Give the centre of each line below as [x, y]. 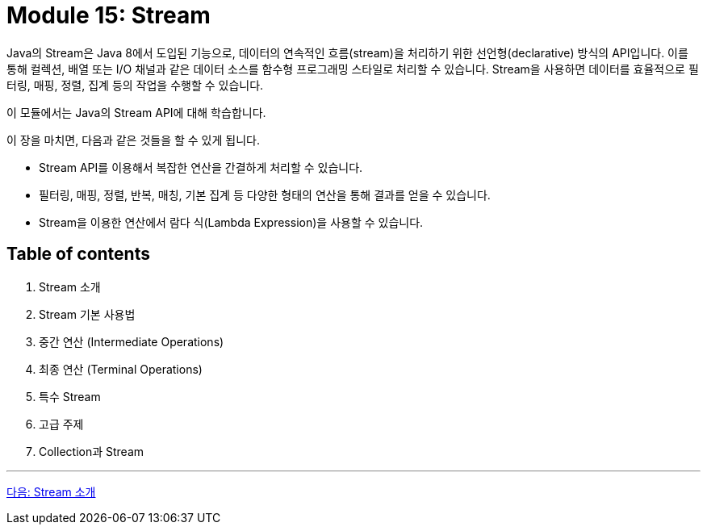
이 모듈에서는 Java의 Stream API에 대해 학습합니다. [136, 112]
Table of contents [78, 254]
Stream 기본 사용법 [87, 314]
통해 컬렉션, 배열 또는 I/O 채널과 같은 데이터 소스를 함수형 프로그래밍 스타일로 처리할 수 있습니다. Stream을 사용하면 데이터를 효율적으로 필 [353, 69]
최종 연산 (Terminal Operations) [121, 369]
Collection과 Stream [92, 451]
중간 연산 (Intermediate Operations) [132, 341]
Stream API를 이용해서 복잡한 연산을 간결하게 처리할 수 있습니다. [201, 167]
